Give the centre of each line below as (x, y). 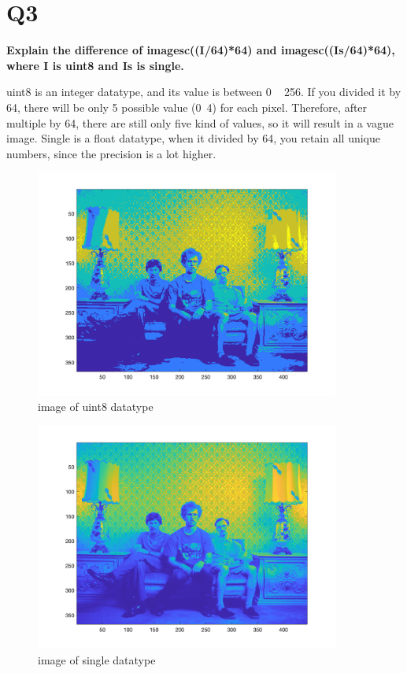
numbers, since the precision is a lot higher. (111, 153)
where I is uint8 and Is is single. (95, 65)
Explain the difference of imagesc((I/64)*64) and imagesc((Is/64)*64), (201, 50)
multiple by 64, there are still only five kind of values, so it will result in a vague (200, 122)
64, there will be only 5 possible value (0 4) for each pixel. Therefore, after (187, 107)
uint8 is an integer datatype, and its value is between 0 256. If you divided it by (204, 92)
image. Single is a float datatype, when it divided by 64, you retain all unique (193, 138)
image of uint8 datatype (96, 407)
